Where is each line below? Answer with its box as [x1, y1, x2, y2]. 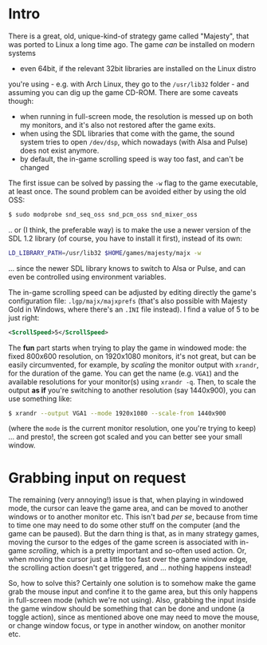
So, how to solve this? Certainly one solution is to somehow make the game [8, 579, 257, 588]
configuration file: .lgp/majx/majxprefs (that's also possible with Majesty [8, 296, 248, 305]
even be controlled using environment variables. [8, 272, 167, 281]
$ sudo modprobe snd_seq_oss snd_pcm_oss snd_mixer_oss [8, 210, 198, 218]
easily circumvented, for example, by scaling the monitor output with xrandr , [8, 360, 259, 369]
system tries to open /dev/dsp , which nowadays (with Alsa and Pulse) [19, 137, 249, 146]
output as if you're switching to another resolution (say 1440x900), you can [8, 385, 257, 395]
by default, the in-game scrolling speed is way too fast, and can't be [19, 153, 245, 164]
